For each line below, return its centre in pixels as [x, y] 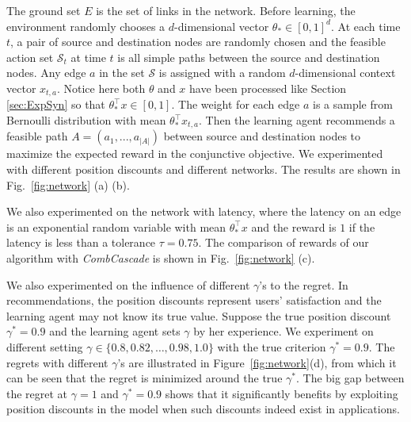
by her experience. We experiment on [284, 331]
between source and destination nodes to [262, 136]
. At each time [365, 26]
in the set [122, 73]
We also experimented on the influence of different [128, 284]
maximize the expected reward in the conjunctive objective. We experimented [195, 153]
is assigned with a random [222, 73]
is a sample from [352, 104]
